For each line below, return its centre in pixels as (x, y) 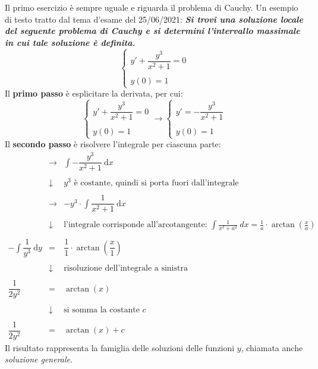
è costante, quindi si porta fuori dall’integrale (156, 183)
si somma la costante (102, 310)
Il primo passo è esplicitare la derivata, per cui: (94, 93)
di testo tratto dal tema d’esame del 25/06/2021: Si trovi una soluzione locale (154, 19)
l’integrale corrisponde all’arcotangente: (136, 225)
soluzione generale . (39, 359)
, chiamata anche (272, 347)
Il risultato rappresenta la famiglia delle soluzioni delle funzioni (120, 347)
